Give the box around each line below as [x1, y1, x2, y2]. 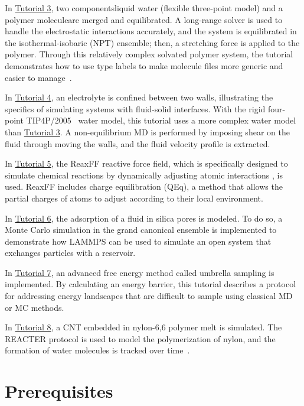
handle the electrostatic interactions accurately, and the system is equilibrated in [5, 25, 297, 37]
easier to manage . [5, 71, 72, 83]
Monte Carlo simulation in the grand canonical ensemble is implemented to [5, 223, 277, 236]
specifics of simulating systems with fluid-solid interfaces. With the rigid [5, 102, 266, 115]
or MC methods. [5, 301, 64, 313]
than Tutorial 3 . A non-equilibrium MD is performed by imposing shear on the [5, 125, 290, 138]
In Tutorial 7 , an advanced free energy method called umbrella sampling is [5, 266, 274, 278]
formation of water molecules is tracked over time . [5, 344, 190, 356]
